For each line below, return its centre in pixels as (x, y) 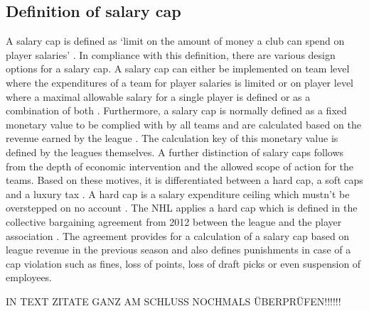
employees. (29, 277)
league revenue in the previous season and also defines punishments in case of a (178, 250)
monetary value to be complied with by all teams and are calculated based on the (183, 124)
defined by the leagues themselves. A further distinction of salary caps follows (175, 152)
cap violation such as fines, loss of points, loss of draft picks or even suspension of (183, 263)
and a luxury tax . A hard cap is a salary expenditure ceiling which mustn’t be (178, 193)
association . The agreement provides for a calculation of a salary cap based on (178, 235)
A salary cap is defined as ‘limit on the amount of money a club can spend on (175, 41)
